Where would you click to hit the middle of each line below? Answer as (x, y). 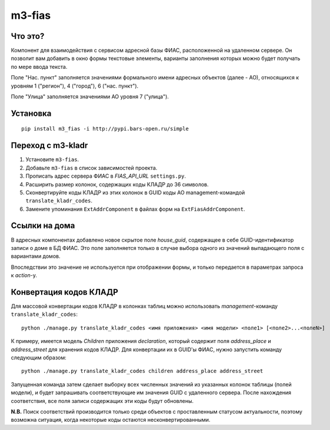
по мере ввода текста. (39, 66)
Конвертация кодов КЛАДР (65, 292)
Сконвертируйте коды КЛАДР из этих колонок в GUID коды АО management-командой (135, 192)
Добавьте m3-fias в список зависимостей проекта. (91, 168)
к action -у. (24, 275)
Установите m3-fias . (52, 159)
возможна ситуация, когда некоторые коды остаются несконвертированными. (111, 420)
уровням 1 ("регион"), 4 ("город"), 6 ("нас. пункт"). (75, 86)
